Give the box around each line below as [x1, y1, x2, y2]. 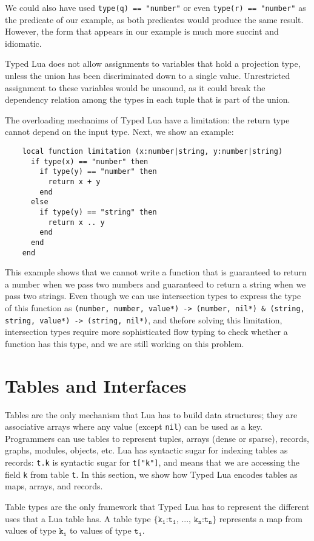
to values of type [70, 524, 132, 537]
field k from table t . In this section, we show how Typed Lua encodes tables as [5, 467, 298, 480]
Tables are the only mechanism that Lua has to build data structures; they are [5, 408, 298, 421]
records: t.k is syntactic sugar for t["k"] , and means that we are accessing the [5, 456, 299, 469]
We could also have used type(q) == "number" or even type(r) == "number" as [5, 1, 306, 13]
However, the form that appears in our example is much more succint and [5, 25, 279, 38]
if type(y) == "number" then [39, 167, 157, 176]
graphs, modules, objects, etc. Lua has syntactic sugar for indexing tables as [5, 444, 288, 457]
